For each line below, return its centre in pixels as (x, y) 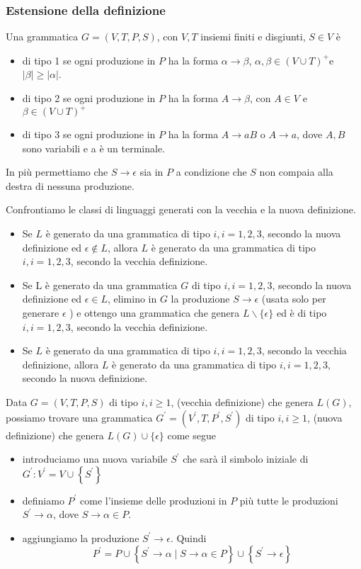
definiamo (43, 500)
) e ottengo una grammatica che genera (155, 313)
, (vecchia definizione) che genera (242, 402)
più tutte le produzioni (289, 500)
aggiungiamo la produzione (81, 537)
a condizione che (211, 172)
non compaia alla (296, 172)
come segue (191, 435)
